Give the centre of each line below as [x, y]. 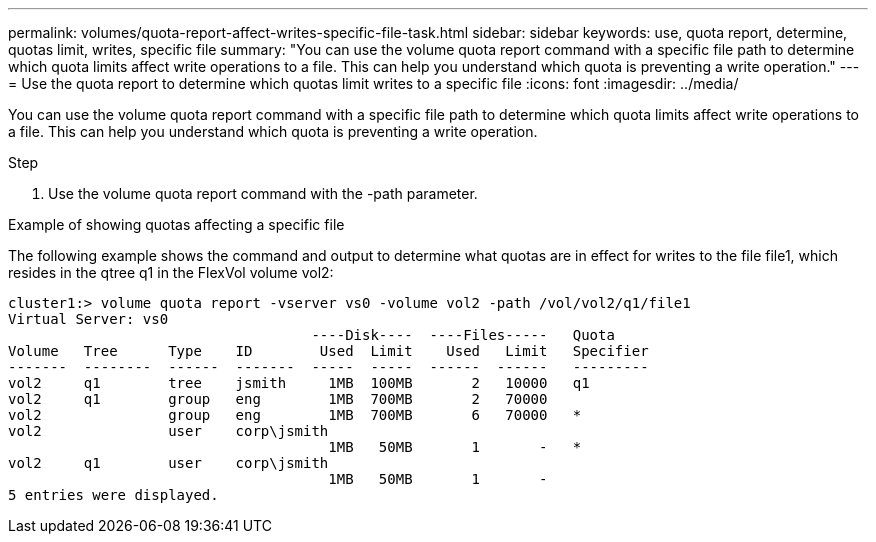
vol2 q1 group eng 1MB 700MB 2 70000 [278, 399]
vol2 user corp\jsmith [168, 431]
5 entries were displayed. [113, 495]
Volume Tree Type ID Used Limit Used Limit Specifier [328, 351]
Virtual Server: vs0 [88, 319]
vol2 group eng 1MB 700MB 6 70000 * [295, 415]
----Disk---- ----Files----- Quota [463, 335]
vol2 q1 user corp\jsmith [168, 463]
